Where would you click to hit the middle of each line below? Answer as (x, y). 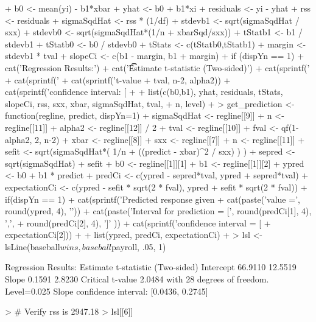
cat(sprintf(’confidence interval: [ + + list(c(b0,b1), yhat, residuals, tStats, (144, 92)
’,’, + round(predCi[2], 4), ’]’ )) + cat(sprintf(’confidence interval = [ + (138, 222)
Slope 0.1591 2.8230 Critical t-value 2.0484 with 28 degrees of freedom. (137, 279)
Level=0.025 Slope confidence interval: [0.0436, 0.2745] (107, 291)
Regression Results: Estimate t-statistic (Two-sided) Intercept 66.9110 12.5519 (151, 267)
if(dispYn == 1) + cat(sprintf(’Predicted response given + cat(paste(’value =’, (153, 199)
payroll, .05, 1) (139, 246)
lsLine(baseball (33, 246)
